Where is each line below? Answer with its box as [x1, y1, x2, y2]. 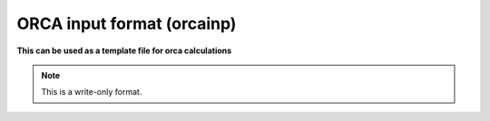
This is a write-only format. [41, 87, 142, 98]
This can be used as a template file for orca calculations [16, 45, 232, 56]
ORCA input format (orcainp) [16, 14, 237, 33]
